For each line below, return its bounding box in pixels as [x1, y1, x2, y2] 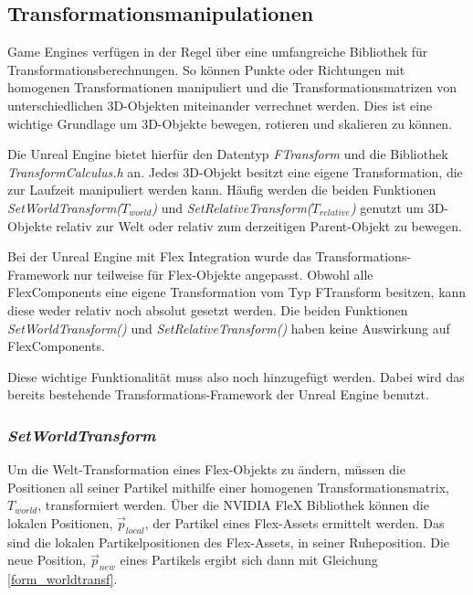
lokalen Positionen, [7, 513, 113, 532]
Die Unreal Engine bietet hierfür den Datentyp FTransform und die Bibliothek [7, 144, 448, 164]
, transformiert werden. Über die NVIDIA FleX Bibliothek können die [37, 495, 429, 515]
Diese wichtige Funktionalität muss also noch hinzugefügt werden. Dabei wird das [7, 367, 465, 386]
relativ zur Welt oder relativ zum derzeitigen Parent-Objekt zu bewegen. [56, 216, 462, 235]
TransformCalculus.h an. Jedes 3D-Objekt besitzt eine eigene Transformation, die [7, 162, 463, 181]
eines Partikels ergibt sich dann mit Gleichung [120, 550, 378, 569]
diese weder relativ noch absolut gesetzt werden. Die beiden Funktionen [7, 300, 408, 319]
